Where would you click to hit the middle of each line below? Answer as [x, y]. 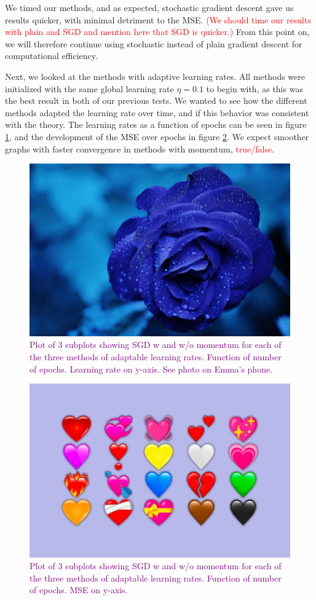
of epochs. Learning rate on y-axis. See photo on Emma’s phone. [151, 369]
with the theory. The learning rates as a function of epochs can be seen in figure [156, 124]
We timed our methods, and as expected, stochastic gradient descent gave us [149, 7]
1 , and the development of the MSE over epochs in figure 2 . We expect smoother [157, 136]
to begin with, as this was [255, 88]
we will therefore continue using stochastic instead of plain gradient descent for [154, 43]
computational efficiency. [51, 56]
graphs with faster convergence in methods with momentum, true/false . [140, 148]
